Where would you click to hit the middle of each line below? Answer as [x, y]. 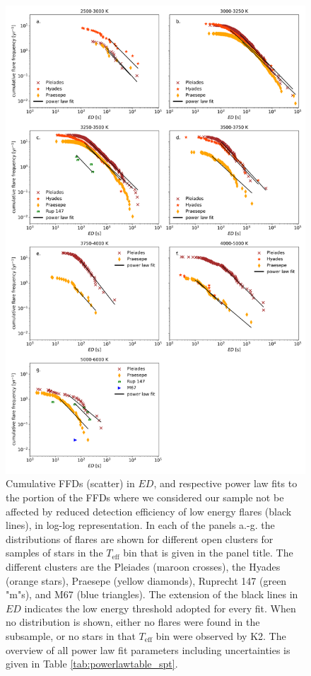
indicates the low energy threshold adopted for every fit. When [160, 608]
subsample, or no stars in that [71, 635]
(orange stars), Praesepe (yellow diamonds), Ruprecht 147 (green [146, 580]
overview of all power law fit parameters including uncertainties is [148, 649]
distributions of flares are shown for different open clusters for [140, 538]
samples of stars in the [54, 553]
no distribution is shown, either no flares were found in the [133, 622]
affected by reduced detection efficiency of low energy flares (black [149, 511]
